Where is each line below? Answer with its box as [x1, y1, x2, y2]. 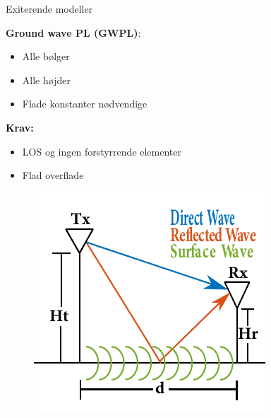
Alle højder [22, 72, 71, 87]
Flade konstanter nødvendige [22, 96, 147, 111]
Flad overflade [22, 168, 84, 182]
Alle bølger [22, 49, 70, 64]
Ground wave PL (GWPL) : [6, 25, 141, 40]
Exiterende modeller [6, 1, 93, 16]
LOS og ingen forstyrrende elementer [22, 144, 181, 158]
